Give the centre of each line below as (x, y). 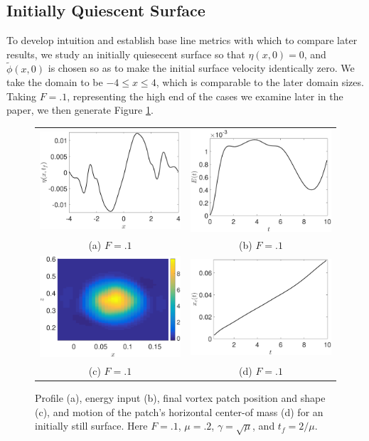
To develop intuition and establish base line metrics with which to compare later (182, 40)
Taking (22, 96)
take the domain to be (55, 82)
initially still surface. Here (91, 426)
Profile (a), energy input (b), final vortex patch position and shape (180, 397)
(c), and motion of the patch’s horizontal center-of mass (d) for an (179, 411)
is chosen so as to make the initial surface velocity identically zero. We (201, 68)
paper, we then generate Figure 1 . (80, 110)
